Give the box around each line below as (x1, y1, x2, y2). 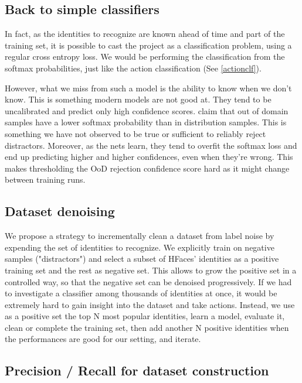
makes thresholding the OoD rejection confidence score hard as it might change (5, 162, 290, 174)
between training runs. (5, 173, 86, 186)
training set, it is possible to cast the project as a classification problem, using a (5, 39, 292, 51)
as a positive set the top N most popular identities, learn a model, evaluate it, (5, 310, 285, 322)
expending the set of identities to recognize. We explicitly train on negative (5, 241, 274, 253)
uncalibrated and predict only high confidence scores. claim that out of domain (5, 104, 289, 117)
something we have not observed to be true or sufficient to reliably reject (5, 127, 266, 139)
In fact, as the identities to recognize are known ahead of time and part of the (5, 28, 285, 40)
